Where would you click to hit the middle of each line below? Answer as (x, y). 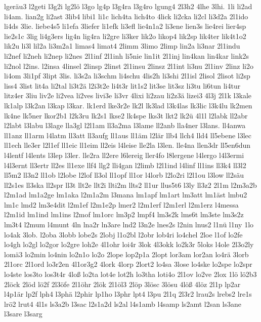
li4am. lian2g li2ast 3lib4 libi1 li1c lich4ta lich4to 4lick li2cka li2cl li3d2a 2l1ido (126, 16)
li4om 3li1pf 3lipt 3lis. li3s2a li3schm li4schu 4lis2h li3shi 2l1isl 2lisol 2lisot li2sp (127, 76)
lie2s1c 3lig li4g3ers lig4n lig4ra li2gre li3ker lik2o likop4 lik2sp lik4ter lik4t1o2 (125, 36)
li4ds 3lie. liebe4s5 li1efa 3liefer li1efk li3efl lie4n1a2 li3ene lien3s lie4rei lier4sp (125, 26)
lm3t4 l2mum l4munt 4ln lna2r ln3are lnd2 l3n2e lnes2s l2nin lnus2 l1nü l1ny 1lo (129, 225)
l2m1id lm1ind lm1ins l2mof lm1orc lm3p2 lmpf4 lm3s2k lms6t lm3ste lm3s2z (124, 214)
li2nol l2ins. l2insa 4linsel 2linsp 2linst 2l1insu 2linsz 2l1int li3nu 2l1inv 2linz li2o (129, 66)
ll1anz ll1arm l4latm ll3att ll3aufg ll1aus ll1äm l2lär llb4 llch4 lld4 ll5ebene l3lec (128, 135)
